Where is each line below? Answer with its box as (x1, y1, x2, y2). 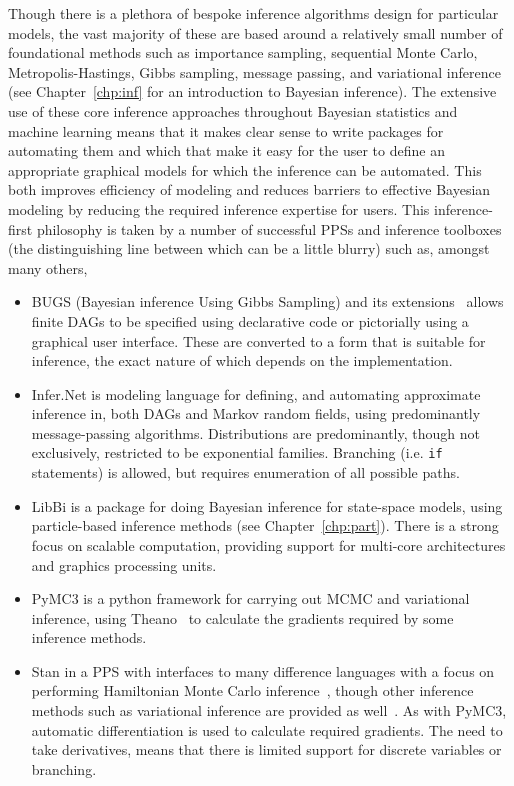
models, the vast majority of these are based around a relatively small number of (8, 22, 503, 43)
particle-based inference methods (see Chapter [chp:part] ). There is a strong (31, 515, 499, 536)
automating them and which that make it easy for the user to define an (8, 140, 445, 161)
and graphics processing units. (31, 554, 217, 575)
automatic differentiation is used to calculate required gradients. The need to (31, 719, 503, 740)
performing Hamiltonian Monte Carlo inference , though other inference (31, 680, 474, 701)
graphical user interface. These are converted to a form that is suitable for (31, 330, 486, 351)
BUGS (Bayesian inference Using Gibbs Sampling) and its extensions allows (31, 291, 504, 312)
